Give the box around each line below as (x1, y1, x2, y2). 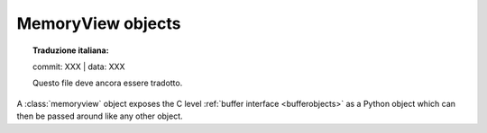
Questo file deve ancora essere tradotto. (32, 77, 183, 89)
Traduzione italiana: (32, 45, 109, 56)
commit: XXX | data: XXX (32, 61, 125, 72)
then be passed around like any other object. (16, 111, 184, 121)
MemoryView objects (16, 13, 181, 33)
